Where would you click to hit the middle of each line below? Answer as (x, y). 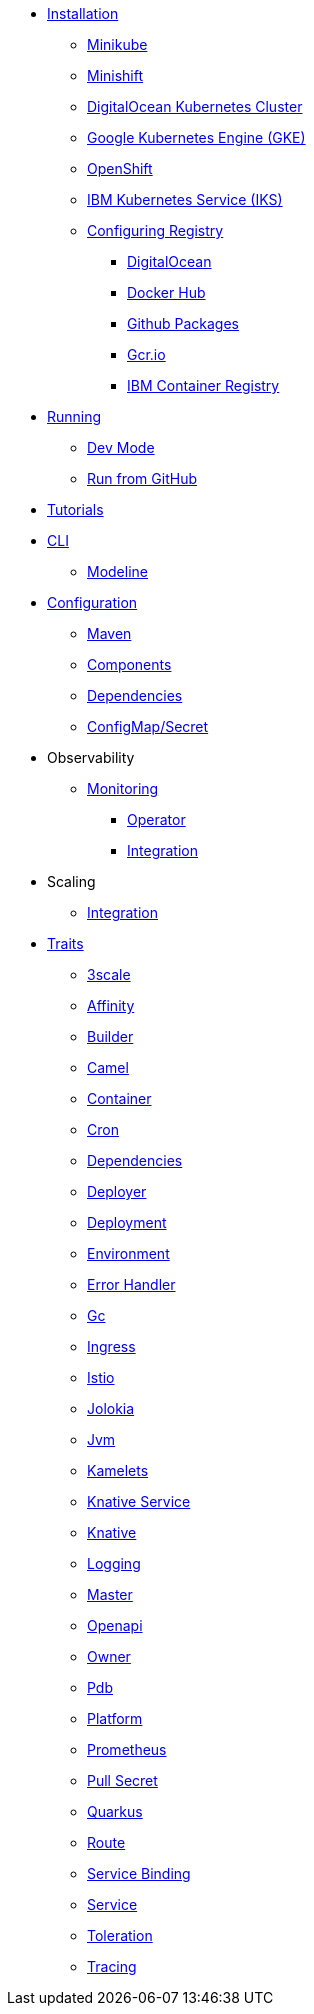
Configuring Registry (155, 230)
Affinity (111, 1005)
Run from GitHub (142, 478)
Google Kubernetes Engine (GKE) (196, 137)
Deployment (127, 1222)
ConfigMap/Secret (148, 726)
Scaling (71, 881)
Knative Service (139, 1501)
